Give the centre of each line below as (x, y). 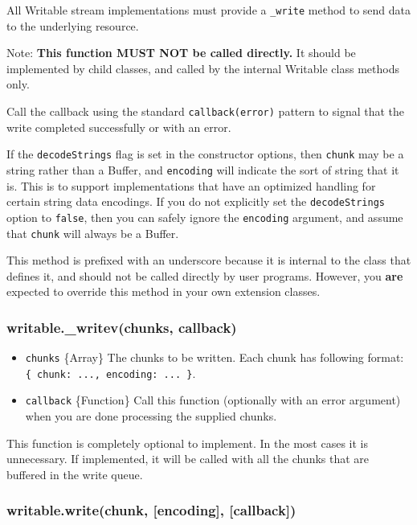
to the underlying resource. (73, 25)
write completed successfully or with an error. (119, 127)
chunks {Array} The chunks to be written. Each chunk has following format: (215, 357)
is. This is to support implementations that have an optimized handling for (191, 185)
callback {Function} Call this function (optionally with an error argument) (213, 400)
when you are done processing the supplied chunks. (151, 416)
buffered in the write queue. (75, 474)
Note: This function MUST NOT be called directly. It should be (181, 53)
